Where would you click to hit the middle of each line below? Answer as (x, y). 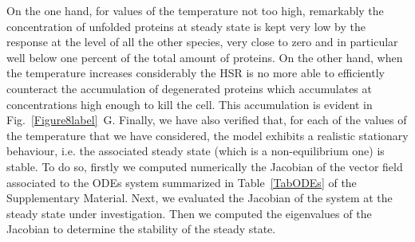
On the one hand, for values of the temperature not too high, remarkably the (195, 10)
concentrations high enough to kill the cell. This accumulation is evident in (190, 104)
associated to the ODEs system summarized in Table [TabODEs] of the (182, 182)
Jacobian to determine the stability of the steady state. (141, 229)
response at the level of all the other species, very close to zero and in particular (202, 42)
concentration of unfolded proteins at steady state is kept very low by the (186, 26)
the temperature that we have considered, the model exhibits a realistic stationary (207, 135)
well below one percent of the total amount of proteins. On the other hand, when (205, 57)
